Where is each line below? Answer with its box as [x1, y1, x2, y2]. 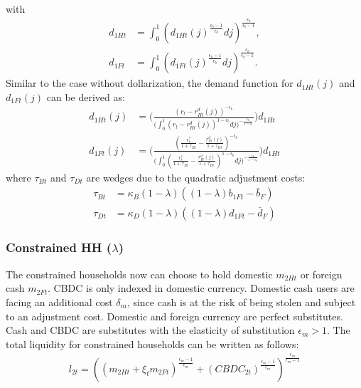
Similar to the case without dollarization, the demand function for [6, 75, 293, 90]
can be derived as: [46, 89, 125, 104]
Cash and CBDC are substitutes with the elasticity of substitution [6, 323, 295, 337]
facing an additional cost [6, 294, 113, 309]
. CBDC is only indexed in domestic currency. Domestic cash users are [48, 280, 355, 295]
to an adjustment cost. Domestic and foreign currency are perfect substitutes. [6, 308, 343, 323]
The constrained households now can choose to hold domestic [6, 266, 273, 281]
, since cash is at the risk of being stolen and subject [126, 294, 356, 309]
